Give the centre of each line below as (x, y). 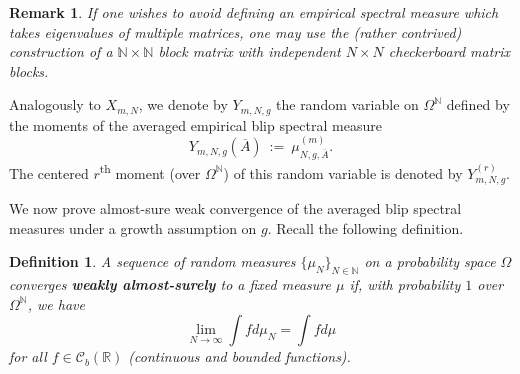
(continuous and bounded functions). (239, 356)
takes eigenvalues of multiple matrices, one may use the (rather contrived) (235, 31)
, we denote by (183, 104)
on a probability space (430, 261)
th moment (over (150, 171)
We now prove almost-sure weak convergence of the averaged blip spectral (235, 208)
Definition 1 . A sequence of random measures (152, 261)
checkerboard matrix (449, 51)
